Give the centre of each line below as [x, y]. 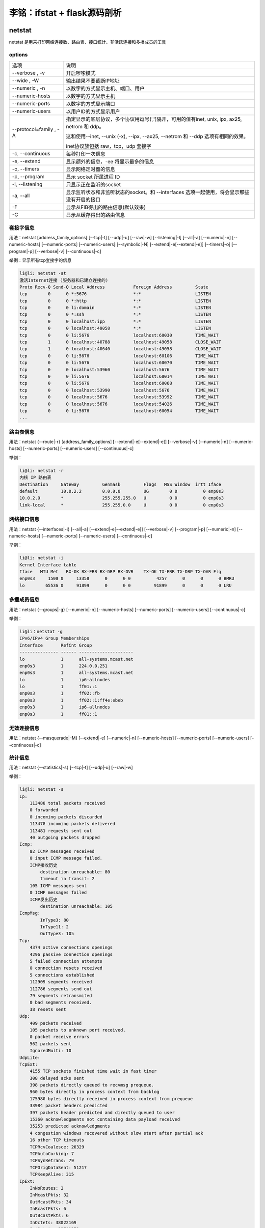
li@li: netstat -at [43, 273]
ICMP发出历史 [44, 899]
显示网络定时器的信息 [91, 169]
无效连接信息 [24, 728]
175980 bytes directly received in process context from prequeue [111, 1099]
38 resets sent [48, 1009]
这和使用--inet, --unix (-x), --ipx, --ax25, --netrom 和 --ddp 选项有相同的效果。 [157, 137]
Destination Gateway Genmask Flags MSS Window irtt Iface [120, 484]
